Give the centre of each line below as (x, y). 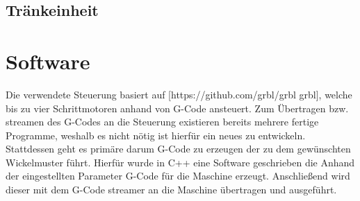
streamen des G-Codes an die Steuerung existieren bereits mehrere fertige (162, 122)
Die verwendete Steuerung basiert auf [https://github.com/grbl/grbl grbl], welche (179, 94)
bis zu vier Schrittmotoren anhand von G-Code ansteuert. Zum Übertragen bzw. (177, 108)
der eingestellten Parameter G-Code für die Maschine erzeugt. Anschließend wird (178, 176)
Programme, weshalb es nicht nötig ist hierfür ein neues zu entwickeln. (156, 135)
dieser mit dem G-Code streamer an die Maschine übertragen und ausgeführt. (171, 190)
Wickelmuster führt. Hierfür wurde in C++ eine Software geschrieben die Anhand (180, 162)
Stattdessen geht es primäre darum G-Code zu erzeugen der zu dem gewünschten (178, 149)
